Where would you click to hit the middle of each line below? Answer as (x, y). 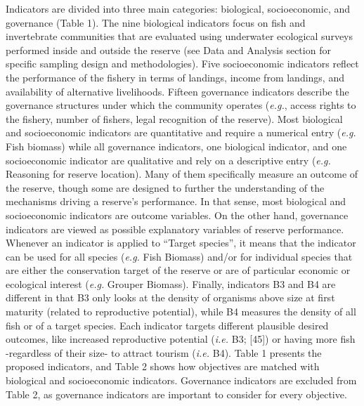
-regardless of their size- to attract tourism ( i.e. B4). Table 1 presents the (164, 352)
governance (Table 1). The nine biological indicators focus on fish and (156, 22)
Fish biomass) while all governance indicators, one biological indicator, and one (176, 146)
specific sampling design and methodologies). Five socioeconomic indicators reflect (182, 64)
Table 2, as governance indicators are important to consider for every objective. (176, 394)
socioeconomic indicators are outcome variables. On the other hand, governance (177, 215)
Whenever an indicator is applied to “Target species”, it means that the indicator (181, 243)
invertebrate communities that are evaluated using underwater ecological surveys (180, 36)
